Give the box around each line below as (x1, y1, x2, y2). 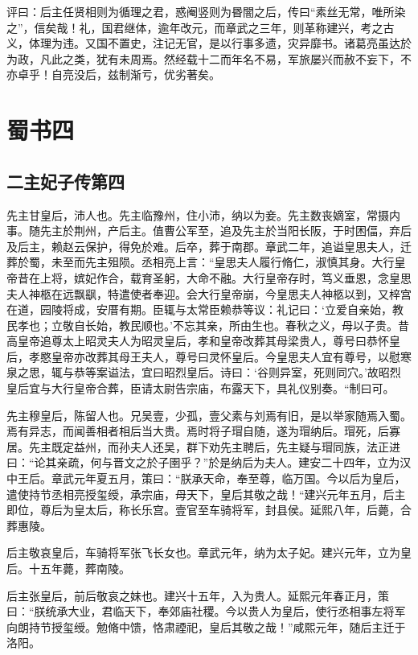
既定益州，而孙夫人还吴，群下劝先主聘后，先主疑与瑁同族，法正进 (51, 438, 400, 455)
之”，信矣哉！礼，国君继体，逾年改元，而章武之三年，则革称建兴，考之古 (6, 19, 395, 35)
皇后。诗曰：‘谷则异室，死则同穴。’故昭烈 (186, 364, 401, 381)
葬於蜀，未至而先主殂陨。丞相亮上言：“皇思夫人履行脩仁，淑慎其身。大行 (6, 253, 395, 270)
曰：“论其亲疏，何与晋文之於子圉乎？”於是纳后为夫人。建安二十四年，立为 (6, 454, 400, 471)
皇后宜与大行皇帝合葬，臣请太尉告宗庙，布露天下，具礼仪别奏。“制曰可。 (6, 380, 395, 397)
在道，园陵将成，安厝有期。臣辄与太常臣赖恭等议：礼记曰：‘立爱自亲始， (6, 301, 392, 318)
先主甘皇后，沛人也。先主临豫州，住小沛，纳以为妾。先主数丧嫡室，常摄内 (6, 206, 400, 223)
